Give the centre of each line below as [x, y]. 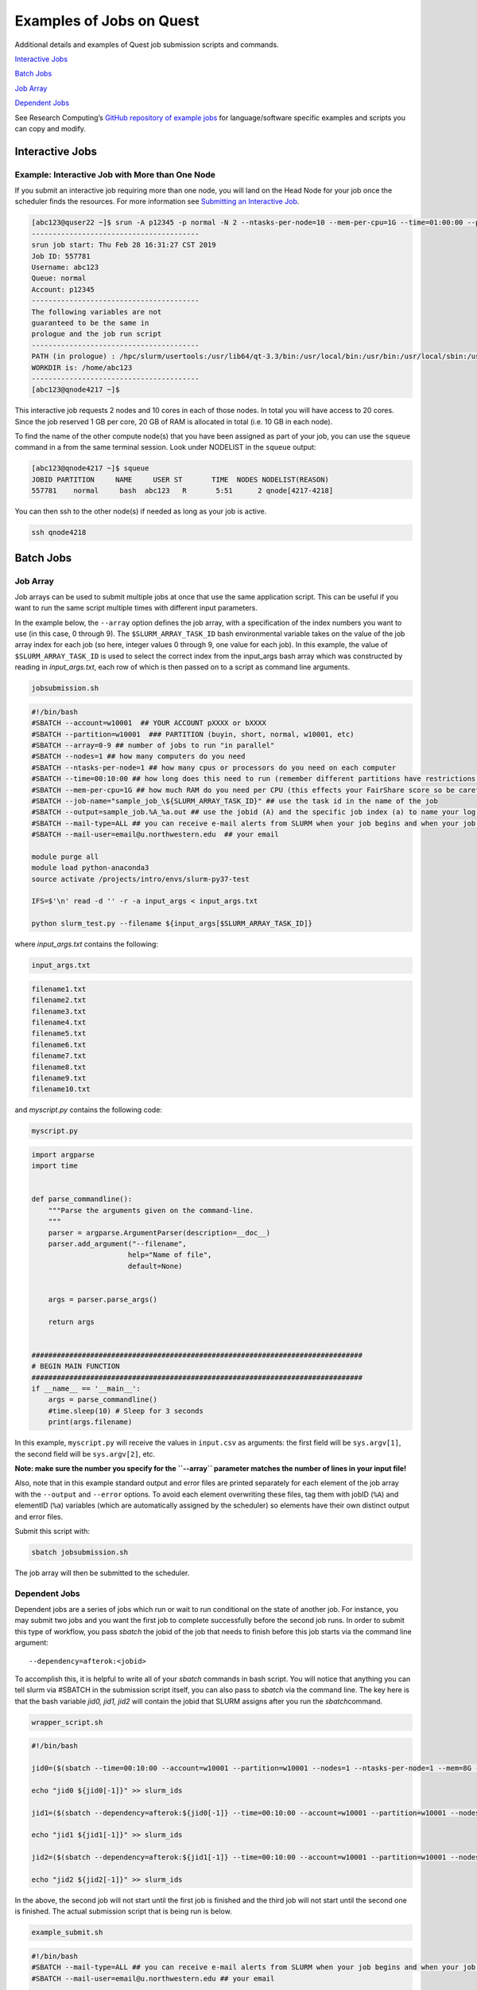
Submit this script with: [52, 1531]
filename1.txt [59, 989]
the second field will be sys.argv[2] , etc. [85, 1453]
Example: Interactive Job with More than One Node [115, 174]
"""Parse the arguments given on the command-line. [151, 1210]
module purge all [65, 856]
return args [72, 1322]
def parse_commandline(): [82, 1199]
